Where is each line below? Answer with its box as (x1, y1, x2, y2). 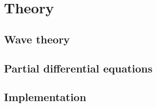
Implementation (4, 89, 87, 105)
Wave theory (4, 31, 70, 46)
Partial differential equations (4, 60, 153, 75)
